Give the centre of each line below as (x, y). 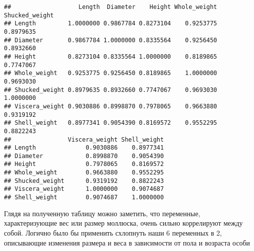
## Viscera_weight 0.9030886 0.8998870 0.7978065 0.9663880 (111, 106)
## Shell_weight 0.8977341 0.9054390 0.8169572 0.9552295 (111, 123)
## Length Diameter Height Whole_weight (111, 7)
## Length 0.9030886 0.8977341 (84, 148)
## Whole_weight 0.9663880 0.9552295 (84, 173)
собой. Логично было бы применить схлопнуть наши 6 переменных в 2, (113, 232)
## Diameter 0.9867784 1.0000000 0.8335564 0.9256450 (111, 40)
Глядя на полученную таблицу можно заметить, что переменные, (102, 213)
